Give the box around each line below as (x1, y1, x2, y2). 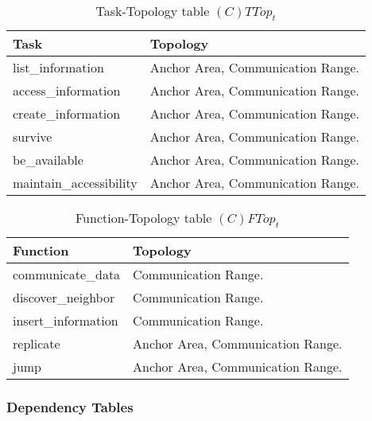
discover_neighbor (13, 288, 115, 307)
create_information (13, 104, 121, 123)
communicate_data (13, 265, 121, 284)
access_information (13, 81, 121, 100)
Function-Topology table (75, 209, 212, 228)
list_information (13, 58, 104, 77)
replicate (13, 334, 60, 353)
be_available (13, 150, 83, 170)
